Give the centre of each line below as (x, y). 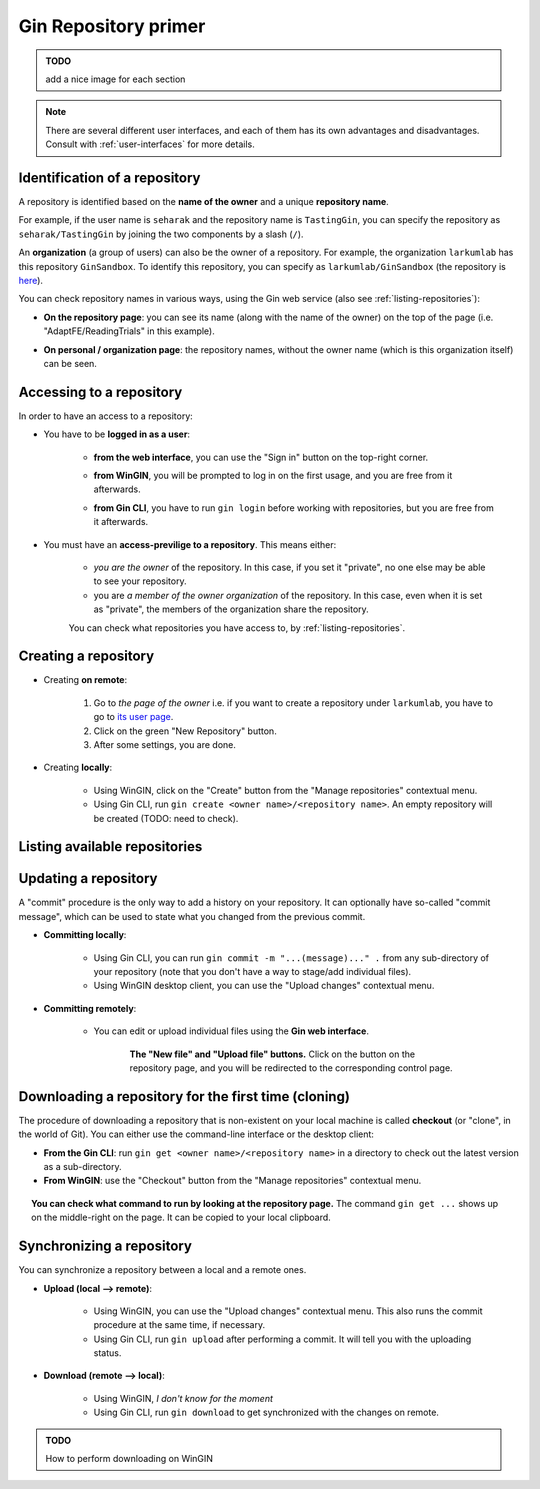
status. (107, 1353)
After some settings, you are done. (165, 744)
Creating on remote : (85, 680)
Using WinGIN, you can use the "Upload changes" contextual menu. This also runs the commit (288, 1311)
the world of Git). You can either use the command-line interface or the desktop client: (196, 1134)
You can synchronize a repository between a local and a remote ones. (162, 1270)
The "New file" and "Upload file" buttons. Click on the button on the (272, 1054)
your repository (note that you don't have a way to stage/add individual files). (252, 972)
